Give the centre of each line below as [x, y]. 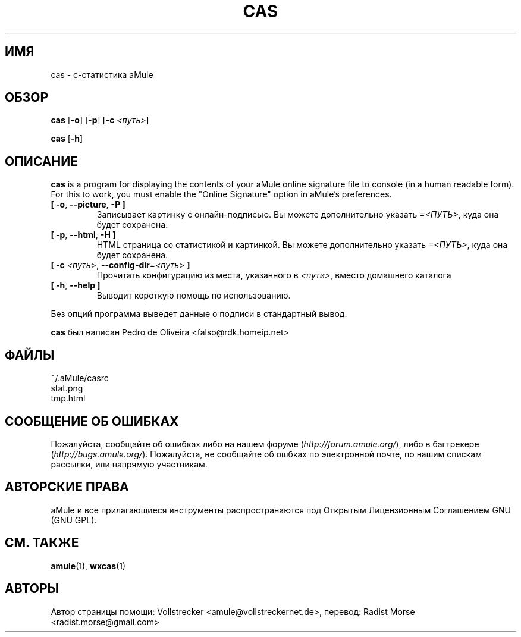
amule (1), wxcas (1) [88, 566]
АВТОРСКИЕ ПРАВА [67, 487]
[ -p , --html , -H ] [83, 235]
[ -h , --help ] [76, 285]
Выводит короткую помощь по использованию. [194, 296]
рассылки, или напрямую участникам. [129, 464]
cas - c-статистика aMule [102, 74]
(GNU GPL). [74, 520]
